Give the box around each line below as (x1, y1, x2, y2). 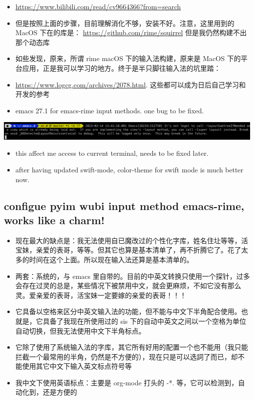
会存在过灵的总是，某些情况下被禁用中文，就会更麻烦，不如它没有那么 (15, 280, 241, 291)
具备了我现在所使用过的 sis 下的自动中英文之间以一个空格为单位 (42, 316, 247, 326)
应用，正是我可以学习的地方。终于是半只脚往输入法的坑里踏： (22, 63, 221, 73)
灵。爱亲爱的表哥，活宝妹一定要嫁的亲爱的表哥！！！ (15, 290, 187, 300)
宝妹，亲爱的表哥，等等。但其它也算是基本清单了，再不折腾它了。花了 (15, 245, 241, 255)
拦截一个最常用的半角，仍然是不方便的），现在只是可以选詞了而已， (15, 351, 231, 361)
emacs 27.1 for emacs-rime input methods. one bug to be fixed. (15, 105, 204, 115)
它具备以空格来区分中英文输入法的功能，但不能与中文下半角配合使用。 (15, 306, 241, 316)
